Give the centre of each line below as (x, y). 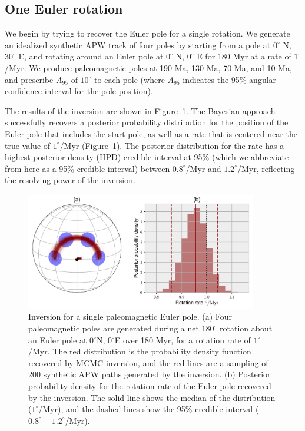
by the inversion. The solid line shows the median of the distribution (152, 397)
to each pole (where (130, 79)
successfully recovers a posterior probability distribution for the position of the (147, 122)
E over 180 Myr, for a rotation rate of (183, 339)
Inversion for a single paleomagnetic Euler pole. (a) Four (130, 316)
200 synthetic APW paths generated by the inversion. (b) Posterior (150, 374)
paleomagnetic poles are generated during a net (114, 328)
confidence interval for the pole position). (79, 91)
